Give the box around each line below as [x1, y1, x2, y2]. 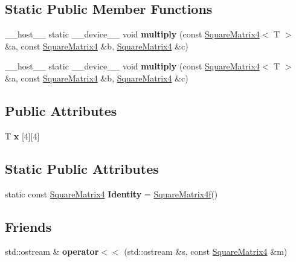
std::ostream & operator [5, 245, 99, 258]
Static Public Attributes [5, 159, 159, 177]
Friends [5, 217, 52, 235]
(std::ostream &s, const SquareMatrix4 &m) [124, 245, 288, 258]
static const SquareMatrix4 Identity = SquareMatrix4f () [5, 187, 218, 200]
